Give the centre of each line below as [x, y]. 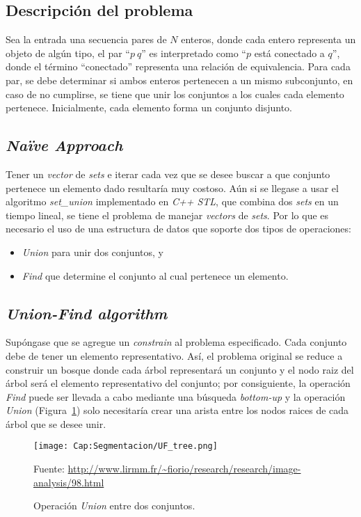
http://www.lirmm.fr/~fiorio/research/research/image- [184, 469]
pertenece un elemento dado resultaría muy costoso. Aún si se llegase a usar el [172, 188]
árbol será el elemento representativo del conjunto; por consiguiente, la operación [178, 383]
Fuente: [49, 469]
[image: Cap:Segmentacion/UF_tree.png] [126, 446]
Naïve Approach [64, 145]
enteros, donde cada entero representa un [268, 39]
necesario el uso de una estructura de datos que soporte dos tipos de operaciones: [178, 229]
